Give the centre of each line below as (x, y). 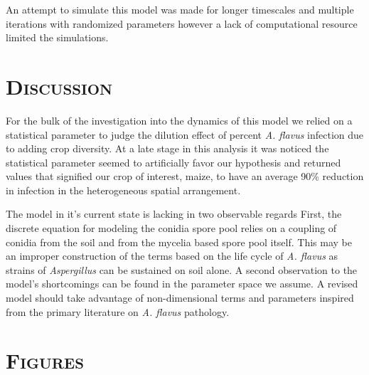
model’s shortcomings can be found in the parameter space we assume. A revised (182, 284)
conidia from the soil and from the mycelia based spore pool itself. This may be (179, 242)
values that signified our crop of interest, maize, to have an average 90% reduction (185, 176)
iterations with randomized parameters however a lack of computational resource (182, 23)
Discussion (59, 86)
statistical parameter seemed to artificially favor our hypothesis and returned (173, 162)
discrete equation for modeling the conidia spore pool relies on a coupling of (171, 228)
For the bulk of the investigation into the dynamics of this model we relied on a (179, 120)
